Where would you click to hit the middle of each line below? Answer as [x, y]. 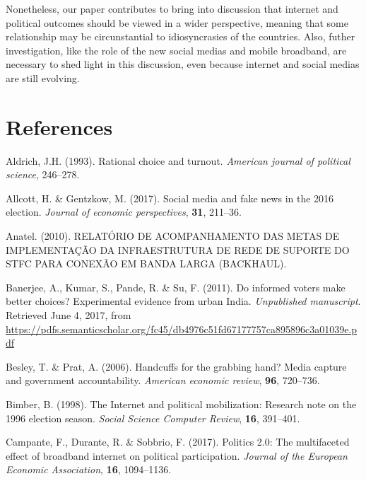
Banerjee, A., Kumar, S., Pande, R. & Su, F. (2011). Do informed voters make [176, 287]
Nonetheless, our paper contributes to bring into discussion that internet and [172, 8]
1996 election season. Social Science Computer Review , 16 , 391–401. [153, 418]
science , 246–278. [43, 174]
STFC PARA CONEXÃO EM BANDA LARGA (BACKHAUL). [146, 263]
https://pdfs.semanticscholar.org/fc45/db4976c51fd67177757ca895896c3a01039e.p [182, 329]
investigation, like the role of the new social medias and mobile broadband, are [176, 50]
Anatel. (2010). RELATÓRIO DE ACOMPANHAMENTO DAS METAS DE [173, 236]
